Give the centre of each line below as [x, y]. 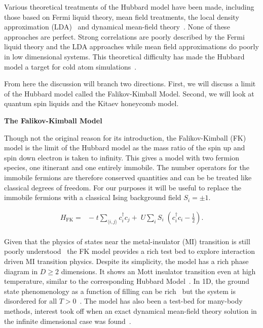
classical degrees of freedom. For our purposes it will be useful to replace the [123, 187]
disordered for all [31, 301]
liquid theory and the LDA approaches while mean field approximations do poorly [131, 46]
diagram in [21, 271]
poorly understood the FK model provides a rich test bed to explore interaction [129, 251]
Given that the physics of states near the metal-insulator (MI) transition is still [127, 241]
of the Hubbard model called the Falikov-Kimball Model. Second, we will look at [129, 93]
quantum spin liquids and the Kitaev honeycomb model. [91, 103]
